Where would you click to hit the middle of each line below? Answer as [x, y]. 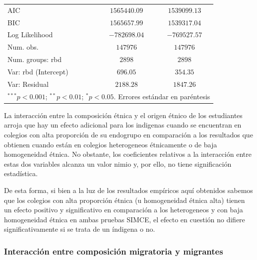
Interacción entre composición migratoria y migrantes [114, 251]
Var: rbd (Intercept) [38, 71]
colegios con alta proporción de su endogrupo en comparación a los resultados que [128, 134]
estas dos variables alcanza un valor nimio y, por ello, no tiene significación [118, 163]
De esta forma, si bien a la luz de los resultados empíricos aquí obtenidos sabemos [128, 190]
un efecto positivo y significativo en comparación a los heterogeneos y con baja [124, 210]
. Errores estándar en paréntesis [162, 96]
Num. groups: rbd [35, 59]
